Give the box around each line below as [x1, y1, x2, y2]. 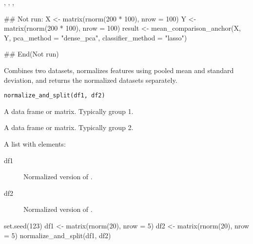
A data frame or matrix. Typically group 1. [4, 106, 134, 116]
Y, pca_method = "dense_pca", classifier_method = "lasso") [4, 32, 187, 42]
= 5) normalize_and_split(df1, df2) [4, 230, 111, 240]
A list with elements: [4, 139, 66, 149]
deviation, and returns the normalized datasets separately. [4, 75, 177, 85]
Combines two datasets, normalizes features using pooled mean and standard [4, 65, 234, 75]
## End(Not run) [4, 49, 59, 59]
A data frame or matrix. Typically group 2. [4, 122, 134, 132]
